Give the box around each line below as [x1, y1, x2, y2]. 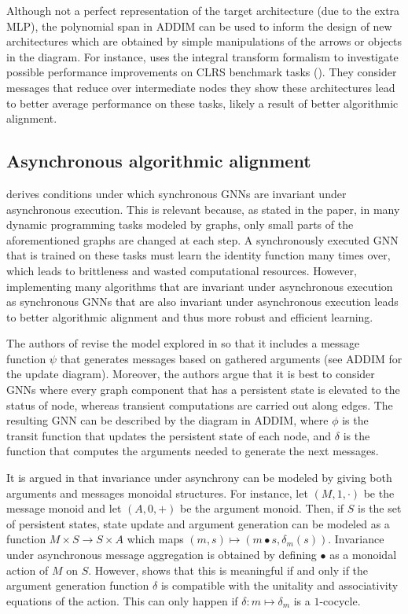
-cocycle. [319, 592, 361, 608]
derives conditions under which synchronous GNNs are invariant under [6, 185, 347, 201]
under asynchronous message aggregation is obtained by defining [6, 546, 317, 563]
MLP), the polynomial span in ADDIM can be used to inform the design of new [6, 17, 392, 34]
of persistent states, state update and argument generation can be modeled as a [6, 515, 390, 531]
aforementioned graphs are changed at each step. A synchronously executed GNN [6, 231, 399, 248]
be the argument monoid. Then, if [180, 500, 344, 517]
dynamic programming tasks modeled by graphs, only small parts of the [6, 216, 354, 233]
